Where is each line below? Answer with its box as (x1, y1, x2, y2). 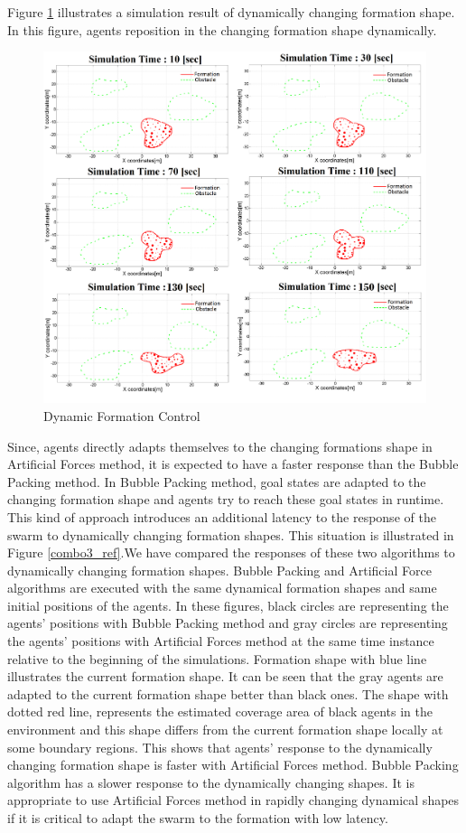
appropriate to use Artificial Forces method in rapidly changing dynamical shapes (7, 791, 460, 810)
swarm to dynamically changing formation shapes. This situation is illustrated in (7, 525, 454, 544)
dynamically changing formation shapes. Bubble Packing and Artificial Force (7, 560, 432, 579)
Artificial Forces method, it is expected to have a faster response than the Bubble (7, 454, 459, 473)
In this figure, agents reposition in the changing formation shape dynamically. (7, 20, 437, 39)
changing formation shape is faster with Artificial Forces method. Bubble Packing (7, 755, 459, 774)
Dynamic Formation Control (43, 406, 200, 425)
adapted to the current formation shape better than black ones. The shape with (7, 684, 449, 703)
